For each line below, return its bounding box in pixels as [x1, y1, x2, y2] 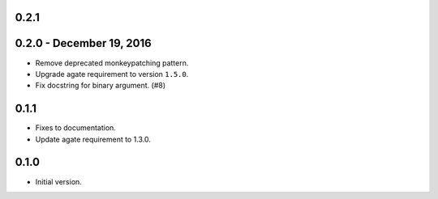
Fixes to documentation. [35, 123, 117, 133]
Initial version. [35, 176, 83, 186]
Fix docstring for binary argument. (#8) [35, 81, 166, 91]
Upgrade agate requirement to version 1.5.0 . [35, 69, 189, 78]
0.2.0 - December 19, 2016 [15, 36, 152, 50]
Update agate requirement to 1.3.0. [35, 134, 152, 144]
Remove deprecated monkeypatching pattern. [35, 57, 189, 68]
